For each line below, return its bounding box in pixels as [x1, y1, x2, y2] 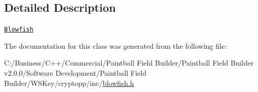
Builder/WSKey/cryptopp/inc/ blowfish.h [4, 77, 134, 88]
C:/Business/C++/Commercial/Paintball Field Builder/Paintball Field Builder [4, 57, 254, 68]
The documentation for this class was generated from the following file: [4, 40, 227, 51]
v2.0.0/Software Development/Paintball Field [4, 68, 146, 78]
